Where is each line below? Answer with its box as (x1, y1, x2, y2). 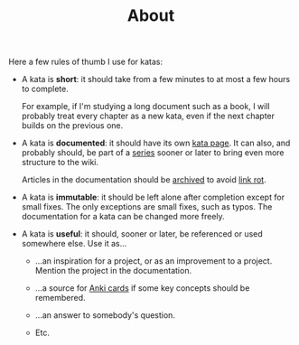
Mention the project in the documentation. (34, 266, 192, 276)
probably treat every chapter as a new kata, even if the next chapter (21, 110, 276, 122)
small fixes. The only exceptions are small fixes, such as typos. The (21, 201, 273, 212)
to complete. (21, 83, 69, 95)
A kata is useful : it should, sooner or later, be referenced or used (21, 228, 263, 239)
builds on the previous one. (21, 120, 124, 131)
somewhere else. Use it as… (21, 238, 127, 249)
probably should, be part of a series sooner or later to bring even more (21, 147, 285, 158)
